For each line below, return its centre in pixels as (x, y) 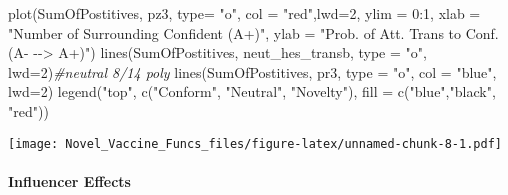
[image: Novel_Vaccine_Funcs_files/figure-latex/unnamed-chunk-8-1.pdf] (255, 143)
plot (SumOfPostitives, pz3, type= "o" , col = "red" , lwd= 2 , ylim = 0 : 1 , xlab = (244, 13)
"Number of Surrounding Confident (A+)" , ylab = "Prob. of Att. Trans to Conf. (253, 32)
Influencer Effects (69, 180)
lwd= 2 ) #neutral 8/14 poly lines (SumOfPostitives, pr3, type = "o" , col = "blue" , (252, 71)
